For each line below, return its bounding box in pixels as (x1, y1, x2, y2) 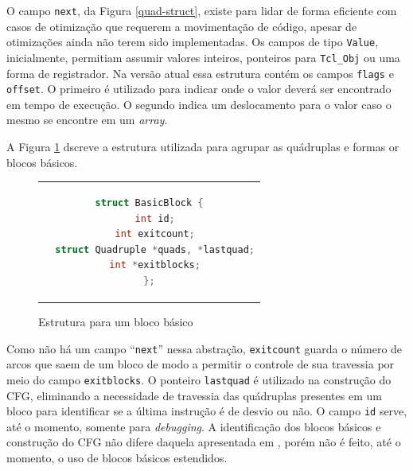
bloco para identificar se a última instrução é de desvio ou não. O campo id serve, (6, 403, 407, 419)
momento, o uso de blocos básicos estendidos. (6, 450, 228, 465)
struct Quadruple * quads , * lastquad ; (55, 243, 255, 255)
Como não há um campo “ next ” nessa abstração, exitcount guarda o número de (6, 340, 403, 356)
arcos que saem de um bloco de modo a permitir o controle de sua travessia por (6, 356, 395, 372)
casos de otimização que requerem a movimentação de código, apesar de (6, 18, 357, 34)
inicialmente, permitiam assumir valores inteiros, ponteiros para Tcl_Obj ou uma (6, 49, 400, 65)
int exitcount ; (115, 228, 195, 240)
